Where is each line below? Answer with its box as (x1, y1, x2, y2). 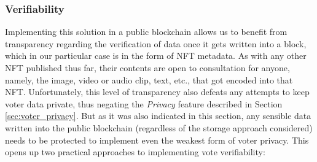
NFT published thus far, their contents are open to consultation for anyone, (5, 61, 290, 74)
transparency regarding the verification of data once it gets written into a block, (5, 37, 307, 50)
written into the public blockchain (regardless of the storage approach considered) (5, 121, 313, 134)
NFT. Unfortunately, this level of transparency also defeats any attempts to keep (5, 85, 310, 98)
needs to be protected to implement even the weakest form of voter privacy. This (5, 133, 309, 146)
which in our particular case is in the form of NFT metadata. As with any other (5, 49, 307, 62)
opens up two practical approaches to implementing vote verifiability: (5, 145, 265, 158)
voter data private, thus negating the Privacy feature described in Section (5, 97, 283, 110)
